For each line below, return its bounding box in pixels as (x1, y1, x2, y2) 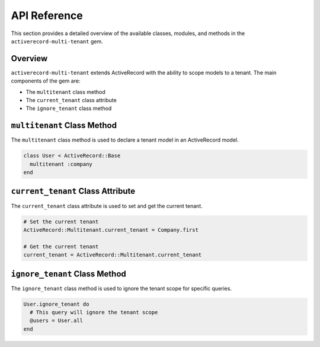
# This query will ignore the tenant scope (30, 309, 158, 316)
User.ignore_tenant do (23, 301, 89, 307)
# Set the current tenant (23, 218, 99, 225)
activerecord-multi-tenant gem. (11, 37, 103, 45)
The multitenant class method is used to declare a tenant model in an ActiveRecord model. (11, 137, 239, 144)
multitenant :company (30, 160, 93, 168)
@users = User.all (30, 317, 83, 324)
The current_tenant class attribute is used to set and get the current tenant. (11, 202, 203, 209)
